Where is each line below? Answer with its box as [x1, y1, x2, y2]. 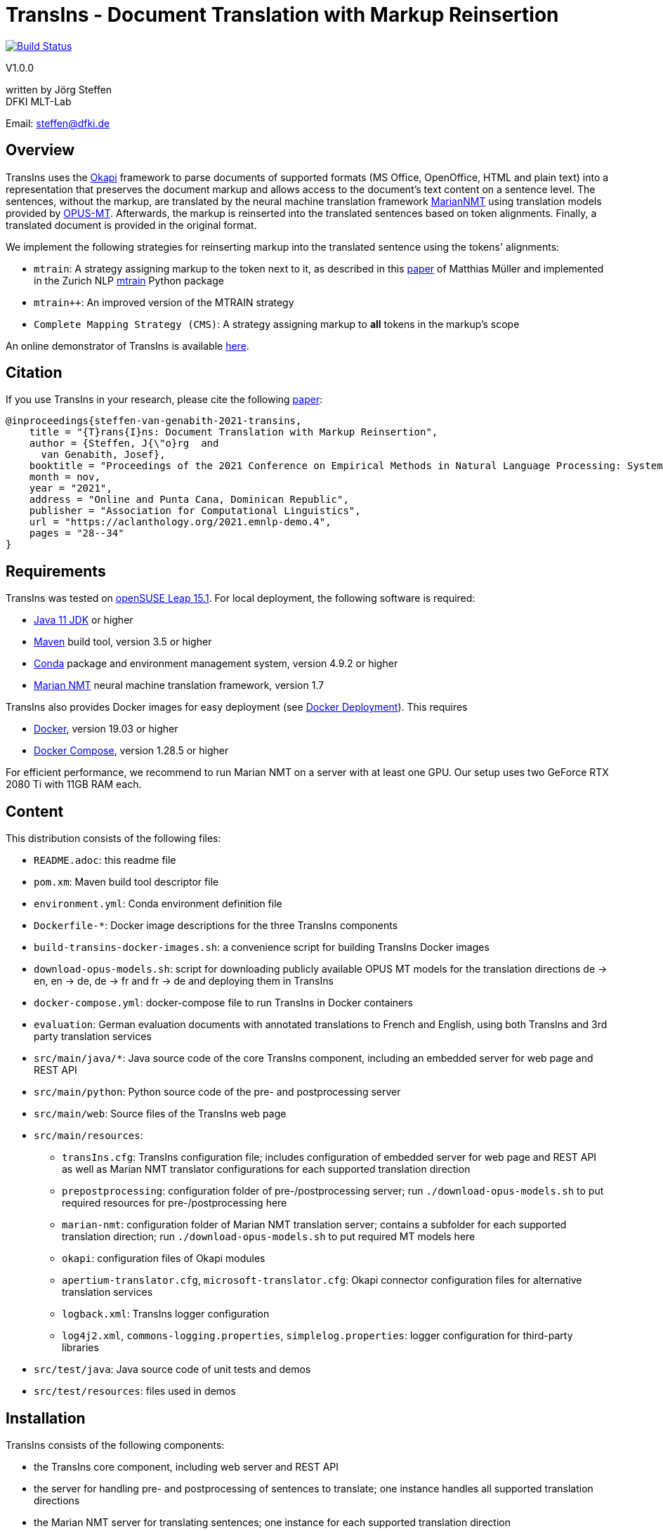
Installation [6, 1409, 86, 1427]
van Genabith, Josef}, [41, 449, 166, 461]
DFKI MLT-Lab [6, 95, 72, 107]
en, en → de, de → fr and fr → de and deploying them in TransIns [34, 975, 334, 987]
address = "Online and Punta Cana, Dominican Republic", [29, 494, 349, 506]
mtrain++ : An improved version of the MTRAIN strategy [34, 296, 294, 308]
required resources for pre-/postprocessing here [62, 1197, 287, 1209]
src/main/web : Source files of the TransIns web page [34, 1108, 287, 1120]
